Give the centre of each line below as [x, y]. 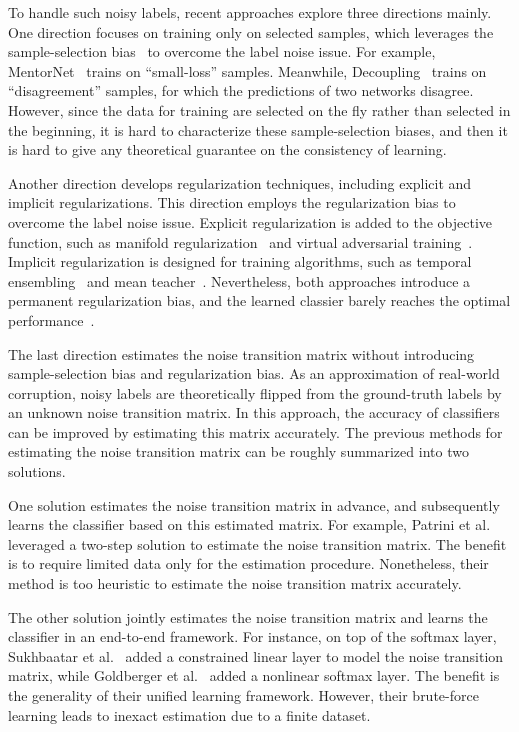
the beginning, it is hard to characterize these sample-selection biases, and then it [258, 129]
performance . [51, 319]
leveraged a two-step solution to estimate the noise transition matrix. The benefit [257, 543]
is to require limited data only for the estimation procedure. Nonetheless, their [248, 563]
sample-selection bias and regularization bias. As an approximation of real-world [254, 373]
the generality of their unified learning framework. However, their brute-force [243, 695]
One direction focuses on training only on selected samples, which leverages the [251, 31]
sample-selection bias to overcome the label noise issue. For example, [222, 51]
